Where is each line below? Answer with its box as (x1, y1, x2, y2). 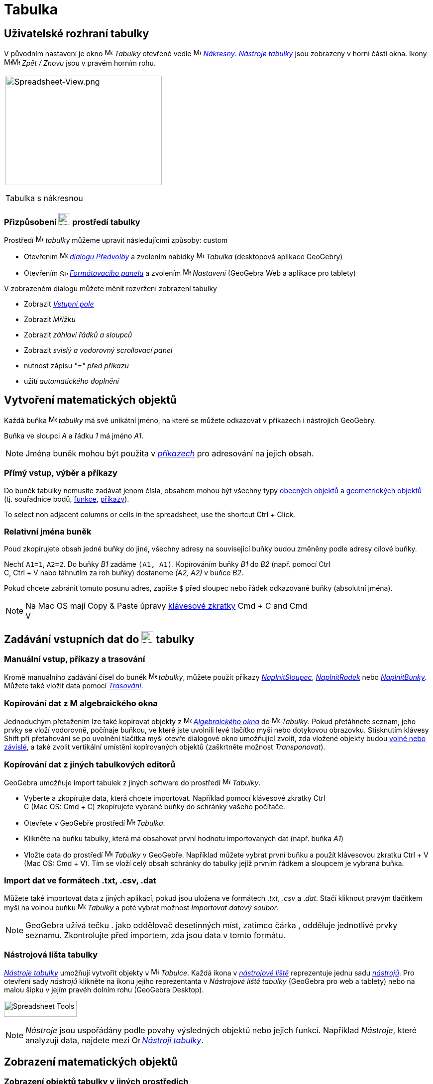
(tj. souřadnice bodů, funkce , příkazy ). (4, 494, 129, 503)
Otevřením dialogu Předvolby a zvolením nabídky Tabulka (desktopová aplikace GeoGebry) (24, 252, 343, 261)
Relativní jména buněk (4, 526, 92, 537)
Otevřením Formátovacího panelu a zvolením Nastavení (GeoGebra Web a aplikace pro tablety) (24, 268, 356, 277)
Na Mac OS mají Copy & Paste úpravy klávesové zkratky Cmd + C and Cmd (25, 601, 308, 611)
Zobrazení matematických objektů (4, 1055, 178, 1068)
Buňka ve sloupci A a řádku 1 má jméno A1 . (4, 431, 144, 440)
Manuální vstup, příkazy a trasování (4, 654, 145, 664)
